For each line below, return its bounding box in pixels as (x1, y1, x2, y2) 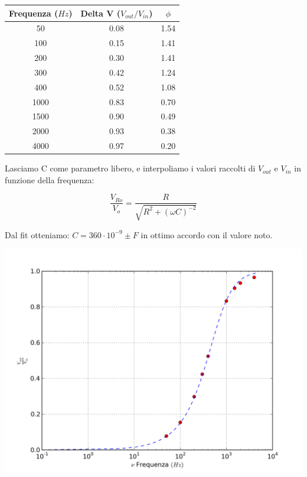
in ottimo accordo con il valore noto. (141, 228, 273, 241)
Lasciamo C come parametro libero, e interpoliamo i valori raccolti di (5, 162, 256, 174)
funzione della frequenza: (5, 173, 94, 186)
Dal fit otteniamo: (5, 228, 70, 241)
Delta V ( (80, 7, 121, 19)
